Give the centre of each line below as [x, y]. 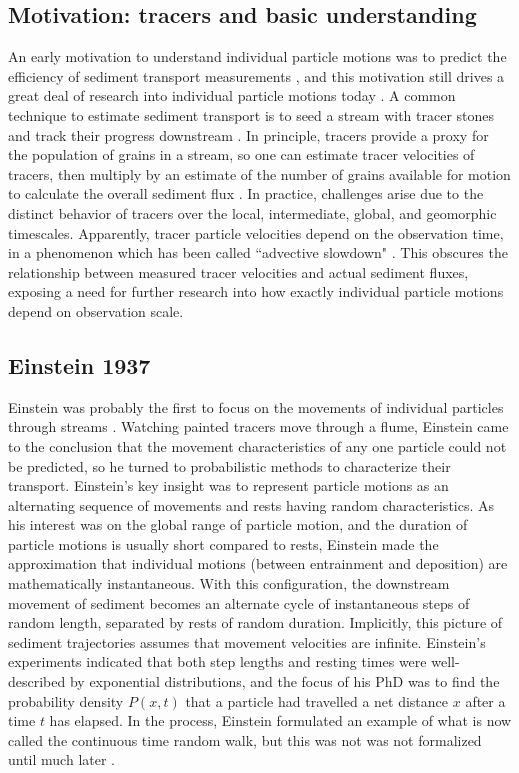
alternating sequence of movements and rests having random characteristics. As [251, 504]
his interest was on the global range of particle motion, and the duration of [238, 524]
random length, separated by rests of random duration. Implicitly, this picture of [255, 622]
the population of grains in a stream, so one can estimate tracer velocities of [241, 154]
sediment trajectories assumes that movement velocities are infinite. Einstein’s [247, 641]
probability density [66, 700]
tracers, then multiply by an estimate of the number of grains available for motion [259, 173]
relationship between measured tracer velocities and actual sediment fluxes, [238, 271]
